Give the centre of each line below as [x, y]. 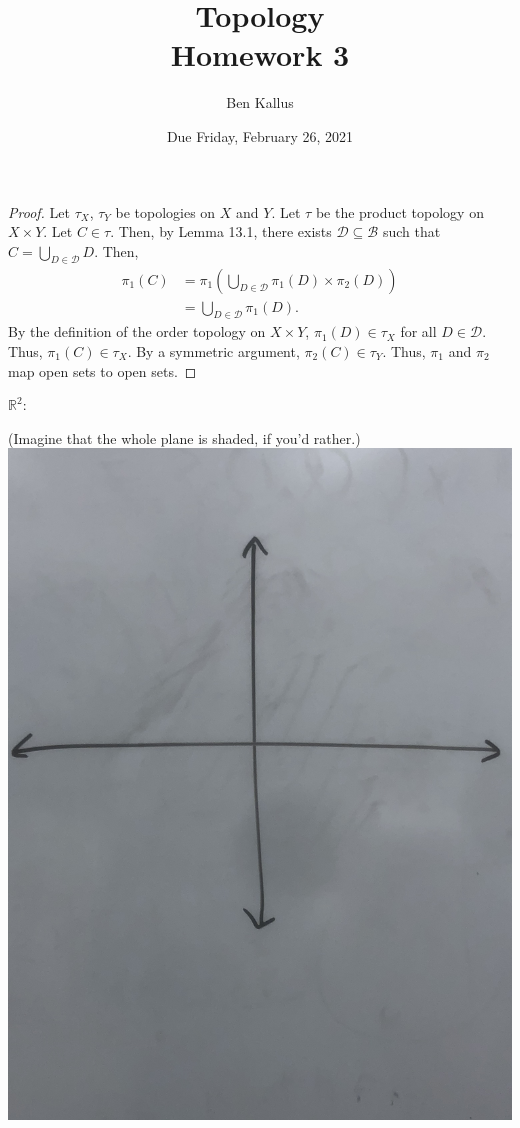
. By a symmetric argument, [213, 350]
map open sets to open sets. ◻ [102, 370]
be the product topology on [399, 211]
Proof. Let [39, 211]
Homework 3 [260, 54]
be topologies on [165, 211]
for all [418, 331]
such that [411, 231]
